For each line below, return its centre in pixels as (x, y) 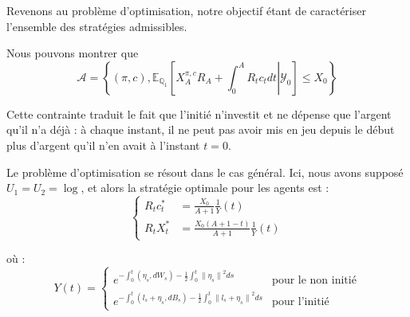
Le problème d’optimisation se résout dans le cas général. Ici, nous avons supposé (205, 172)
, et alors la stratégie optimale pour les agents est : (205, 188)
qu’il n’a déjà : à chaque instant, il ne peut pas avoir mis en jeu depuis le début (201, 129)
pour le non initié (314, 280)
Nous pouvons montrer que (73, 53)
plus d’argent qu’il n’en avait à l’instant (103, 145)
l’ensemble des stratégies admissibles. (97, 26)
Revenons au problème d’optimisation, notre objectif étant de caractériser (186, 10)
